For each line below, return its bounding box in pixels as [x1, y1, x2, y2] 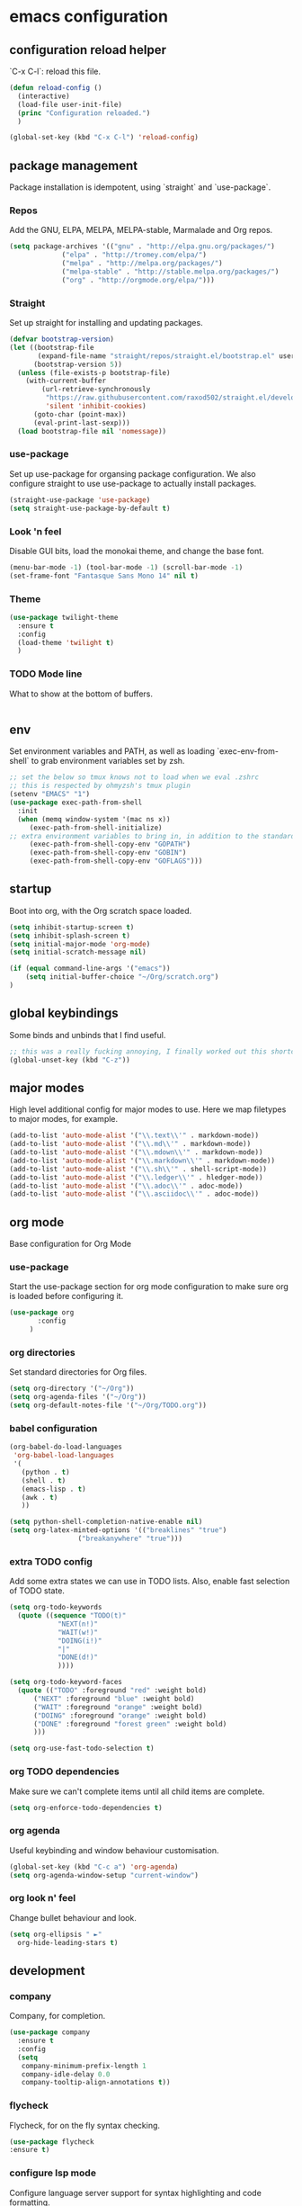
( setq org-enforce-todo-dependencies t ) [9, 1803, 164, 1812]
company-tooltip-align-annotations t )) [21, 2078, 171, 2087]
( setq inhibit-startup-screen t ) [9, 922, 135, 932]
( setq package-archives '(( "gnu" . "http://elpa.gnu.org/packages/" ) [9, 242, 276, 251]
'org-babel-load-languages [13, 1451, 115, 1460]
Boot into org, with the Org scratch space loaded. [9, 905, 192, 916]
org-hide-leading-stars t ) [17, 1938, 119, 1947]
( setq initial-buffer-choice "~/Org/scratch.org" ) [25, 973, 219, 982]
